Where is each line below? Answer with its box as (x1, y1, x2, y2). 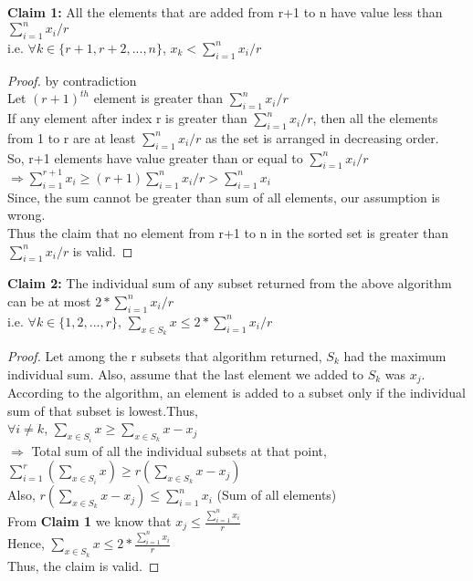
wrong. (7, 205, 46, 224)
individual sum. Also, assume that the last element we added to (7, 364, 364, 383)
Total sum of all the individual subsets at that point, (31, 441, 327, 460)
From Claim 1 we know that (7, 512, 172, 531)
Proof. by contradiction (7, 70, 137, 89)
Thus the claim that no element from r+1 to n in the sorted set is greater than (7, 223, 449, 242)
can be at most (7, 291, 91, 310)
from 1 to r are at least (7, 128, 136, 147)
